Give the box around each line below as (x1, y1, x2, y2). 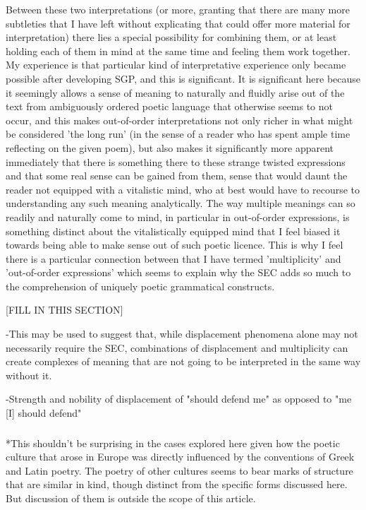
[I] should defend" (6, 405, 82, 420)
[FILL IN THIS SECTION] (6, 302, 123, 317)
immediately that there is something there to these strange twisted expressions (6, 154, 346, 169)
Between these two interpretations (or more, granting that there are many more (6, 2, 350, 16)
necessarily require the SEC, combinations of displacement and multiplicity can (6, 340, 348, 355)
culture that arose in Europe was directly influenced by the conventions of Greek (6, 449, 355, 464)
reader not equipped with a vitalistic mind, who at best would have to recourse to (6, 182, 360, 196)
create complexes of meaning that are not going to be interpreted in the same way (6, 354, 361, 369)
